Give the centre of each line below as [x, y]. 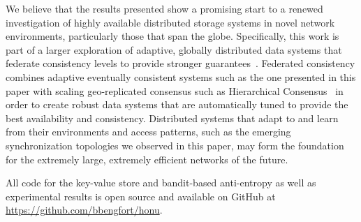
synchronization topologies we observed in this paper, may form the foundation [175, 145]
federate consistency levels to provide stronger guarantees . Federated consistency [180, 63]
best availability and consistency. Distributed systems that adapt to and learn [172, 118]
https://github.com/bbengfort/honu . [84, 210]
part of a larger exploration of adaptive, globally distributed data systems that [174, 49]
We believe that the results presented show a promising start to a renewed [164, 8]
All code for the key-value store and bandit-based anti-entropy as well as [161, 183]
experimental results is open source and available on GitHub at [141, 196]
